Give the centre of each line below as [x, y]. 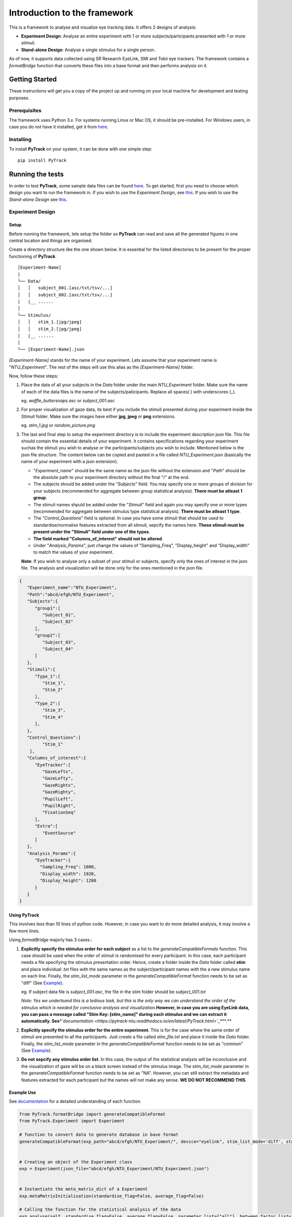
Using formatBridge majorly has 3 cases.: [51, 940]
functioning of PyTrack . [33, 256]
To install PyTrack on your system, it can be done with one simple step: [81, 149]
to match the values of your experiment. [73, 552]
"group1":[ [48, 608]
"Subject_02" [58, 622]
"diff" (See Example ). [42, 983]
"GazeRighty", [59, 792]
